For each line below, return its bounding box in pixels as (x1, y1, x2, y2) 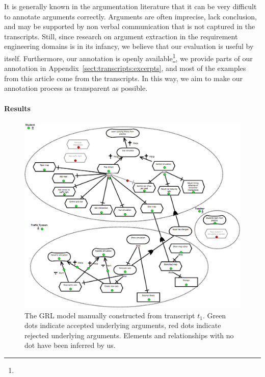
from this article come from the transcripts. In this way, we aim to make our (4, 72, 243, 83)
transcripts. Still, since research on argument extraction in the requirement (4, 31, 238, 41)
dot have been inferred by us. (24, 340, 116, 350)
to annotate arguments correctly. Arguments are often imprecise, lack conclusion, (4, 11, 257, 21)
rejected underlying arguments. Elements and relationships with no (24, 330, 234, 340)
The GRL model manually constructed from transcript (24, 310, 195, 320)
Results (4, 103, 31, 113)
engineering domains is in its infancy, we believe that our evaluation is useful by (4, 41, 254, 52)
